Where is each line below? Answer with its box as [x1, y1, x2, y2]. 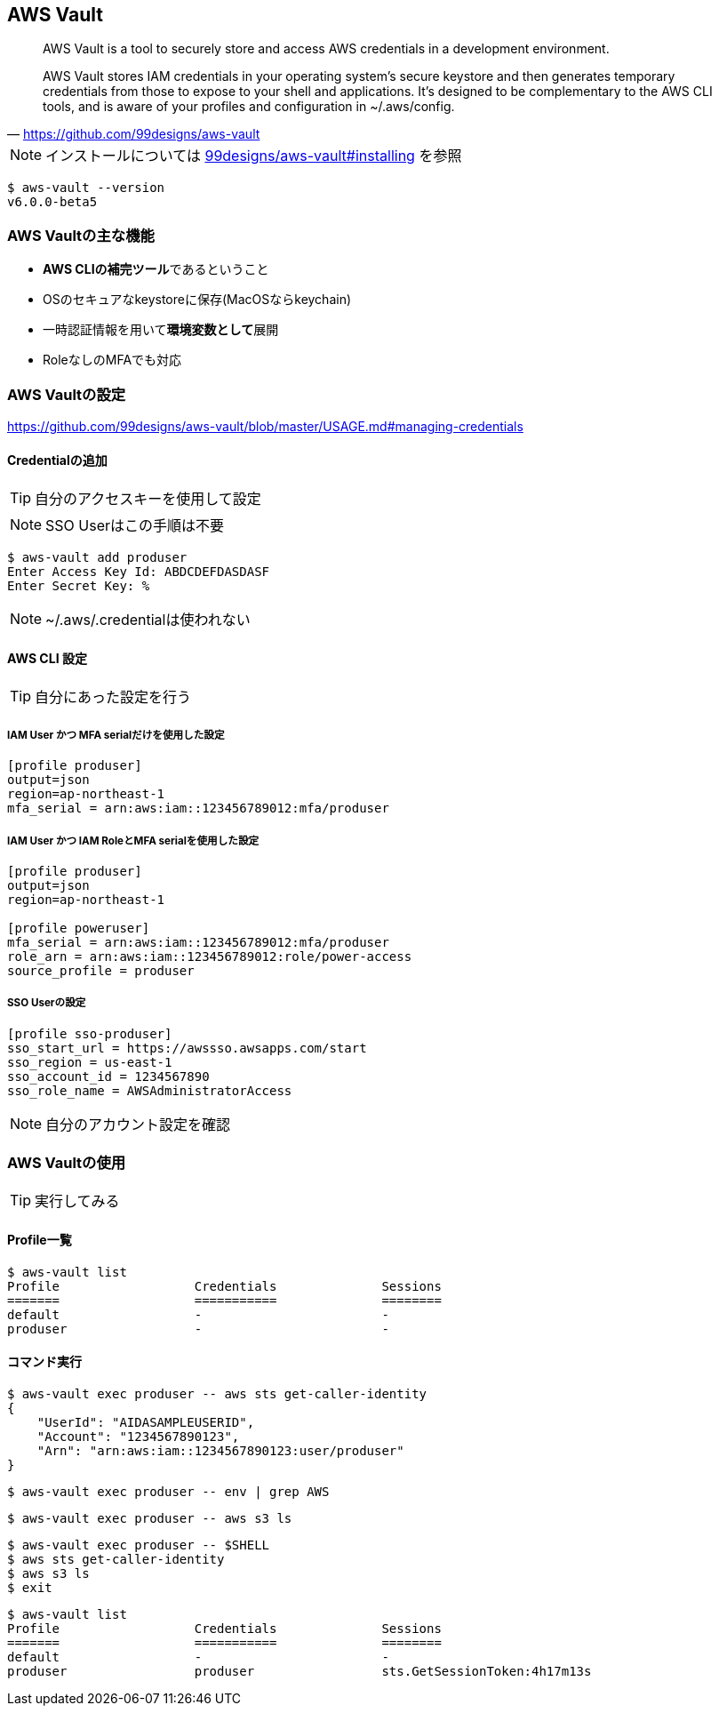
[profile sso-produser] [7, 1026, 172, 1041]
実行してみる [35, 1192, 120, 1211]
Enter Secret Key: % [7, 579, 150, 594]
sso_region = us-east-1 [7, 1054, 172, 1069]
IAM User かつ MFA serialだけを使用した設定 [7, 728, 225, 741]
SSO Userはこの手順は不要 [45, 516, 225, 535]
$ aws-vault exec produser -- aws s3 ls [7, 1510, 292, 1525]
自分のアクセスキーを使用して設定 [35, 490, 261, 508]
